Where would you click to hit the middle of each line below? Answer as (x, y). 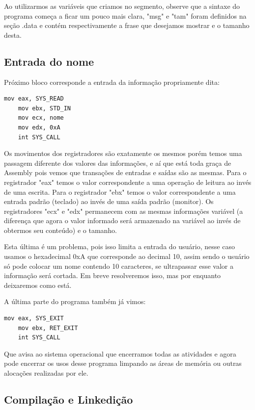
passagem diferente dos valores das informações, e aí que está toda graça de (118, 163)
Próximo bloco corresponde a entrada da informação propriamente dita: (112, 82)
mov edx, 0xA (39, 127)
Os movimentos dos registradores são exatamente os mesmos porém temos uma (123, 153)
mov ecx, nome (41, 118)
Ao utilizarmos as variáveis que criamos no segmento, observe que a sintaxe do (122, 6)
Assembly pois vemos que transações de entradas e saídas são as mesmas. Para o (125, 172)
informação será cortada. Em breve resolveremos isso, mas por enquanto (113, 275)
